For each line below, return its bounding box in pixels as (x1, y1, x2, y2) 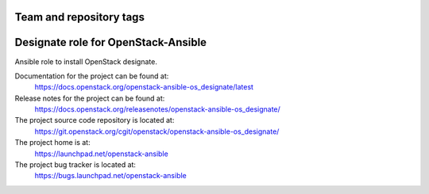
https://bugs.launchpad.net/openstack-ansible (34, 171, 187, 181)
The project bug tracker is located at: (14, 160, 137, 169)
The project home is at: (14, 138, 91, 147)
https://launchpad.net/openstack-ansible (34, 149, 168, 158)
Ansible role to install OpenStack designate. (14, 56, 158, 67)
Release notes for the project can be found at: (14, 93, 165, 103)
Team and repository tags (14, 10, 145, 24)
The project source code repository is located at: (14, 116, 175, 125)
